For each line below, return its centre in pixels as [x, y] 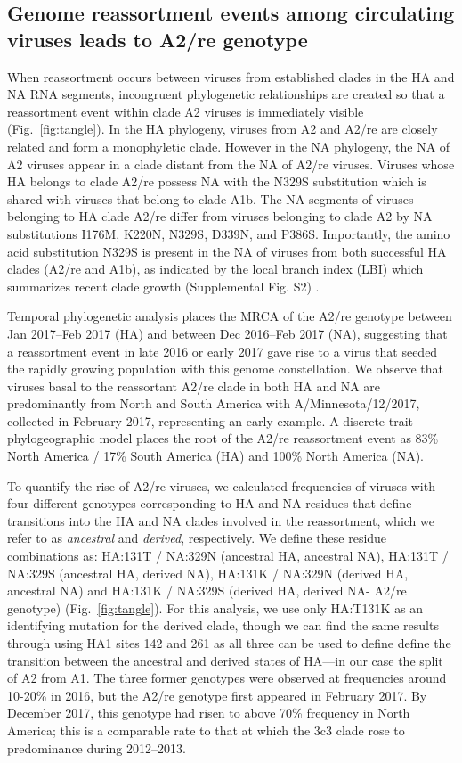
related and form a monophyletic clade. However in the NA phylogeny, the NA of [229, 146]
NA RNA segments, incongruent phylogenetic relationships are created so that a [226, 94]
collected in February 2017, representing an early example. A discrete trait [211, 420]
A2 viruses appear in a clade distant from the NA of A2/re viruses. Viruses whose [231, 164]
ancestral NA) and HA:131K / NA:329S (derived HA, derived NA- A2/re [207, 591]
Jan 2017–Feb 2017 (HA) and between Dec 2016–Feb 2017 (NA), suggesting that [227, 333]
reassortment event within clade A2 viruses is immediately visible [186, 111]
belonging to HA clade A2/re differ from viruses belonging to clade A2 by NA [220, 216]
